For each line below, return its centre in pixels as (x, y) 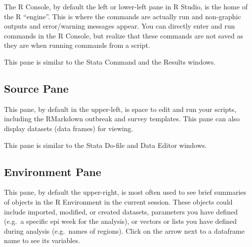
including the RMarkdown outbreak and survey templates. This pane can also (122, 119)
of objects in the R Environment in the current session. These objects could (118, 201)
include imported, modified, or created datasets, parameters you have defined (121, 211)
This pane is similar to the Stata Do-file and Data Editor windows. (105, 145)
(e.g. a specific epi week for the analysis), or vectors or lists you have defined (121, 221)
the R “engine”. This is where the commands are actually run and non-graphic (123, 16)
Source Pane (36, 88)
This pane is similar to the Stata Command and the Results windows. (110, 61)
